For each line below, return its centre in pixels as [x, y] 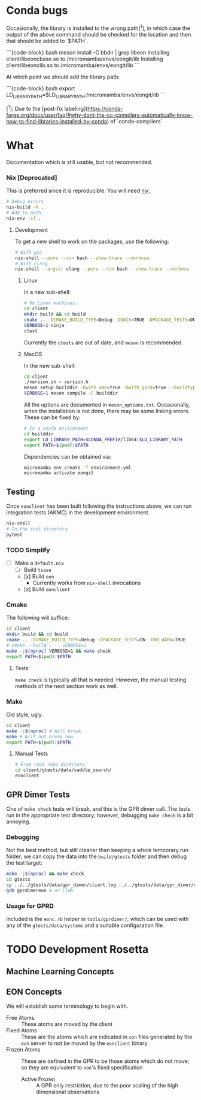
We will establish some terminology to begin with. [67, 1006]
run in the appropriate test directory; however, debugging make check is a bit [100, 815]
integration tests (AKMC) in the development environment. [78, 513]
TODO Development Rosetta [77, 949]
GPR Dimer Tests [38, 794]
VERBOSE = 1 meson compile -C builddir [71, 393]
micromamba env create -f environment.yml [77, 468]
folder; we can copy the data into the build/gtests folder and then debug [97, 856]
